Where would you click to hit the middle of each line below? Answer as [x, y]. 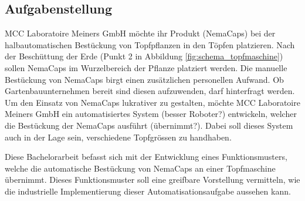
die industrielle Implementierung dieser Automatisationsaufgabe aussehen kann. [148, 191]
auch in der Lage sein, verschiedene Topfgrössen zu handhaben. [118, 137]
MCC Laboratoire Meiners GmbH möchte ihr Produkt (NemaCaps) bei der [140, 33]
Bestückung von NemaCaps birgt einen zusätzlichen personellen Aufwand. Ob [144, 79]
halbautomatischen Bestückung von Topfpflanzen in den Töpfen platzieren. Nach [150, 44]
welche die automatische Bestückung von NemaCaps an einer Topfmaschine [140, 168]
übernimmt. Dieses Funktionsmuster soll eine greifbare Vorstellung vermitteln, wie [152, 180]
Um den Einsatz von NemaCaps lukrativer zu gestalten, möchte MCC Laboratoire [152, 102]
